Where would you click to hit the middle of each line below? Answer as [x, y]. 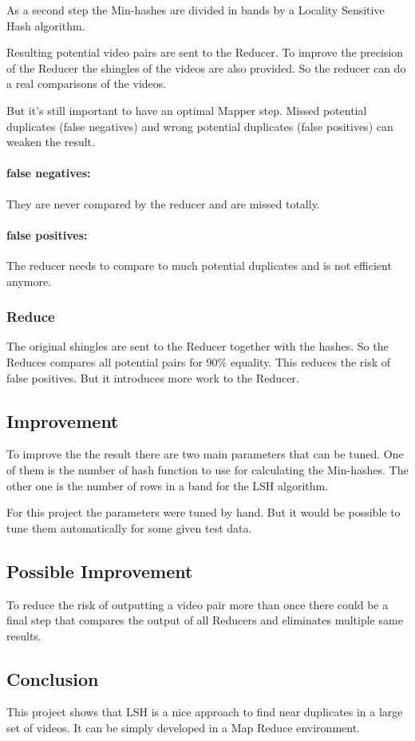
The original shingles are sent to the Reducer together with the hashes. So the [198, 346]
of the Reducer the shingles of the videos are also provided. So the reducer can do [206, 67]
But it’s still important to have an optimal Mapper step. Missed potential [187, 110]
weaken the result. [51, 142]
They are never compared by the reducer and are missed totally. [163, 203]
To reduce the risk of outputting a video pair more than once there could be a [198, 604]
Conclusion [53, 678]
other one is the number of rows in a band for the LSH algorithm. [168, 485]
